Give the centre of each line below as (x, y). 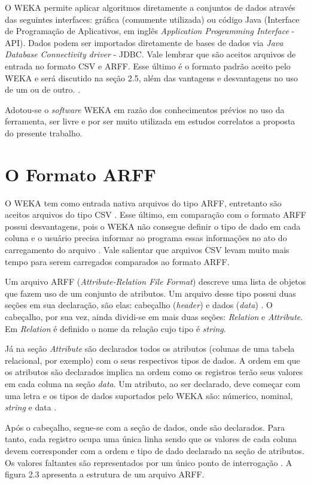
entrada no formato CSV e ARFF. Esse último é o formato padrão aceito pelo (148, 66)
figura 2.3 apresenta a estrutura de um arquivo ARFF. (105, 474)
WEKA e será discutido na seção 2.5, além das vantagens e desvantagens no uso (151, 77)
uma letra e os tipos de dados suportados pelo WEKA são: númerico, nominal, (149, 395)
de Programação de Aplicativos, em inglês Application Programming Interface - (150, 31)
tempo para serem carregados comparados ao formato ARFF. (117, 261)
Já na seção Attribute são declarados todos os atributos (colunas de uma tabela (150, 348)
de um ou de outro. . (43, 89)
